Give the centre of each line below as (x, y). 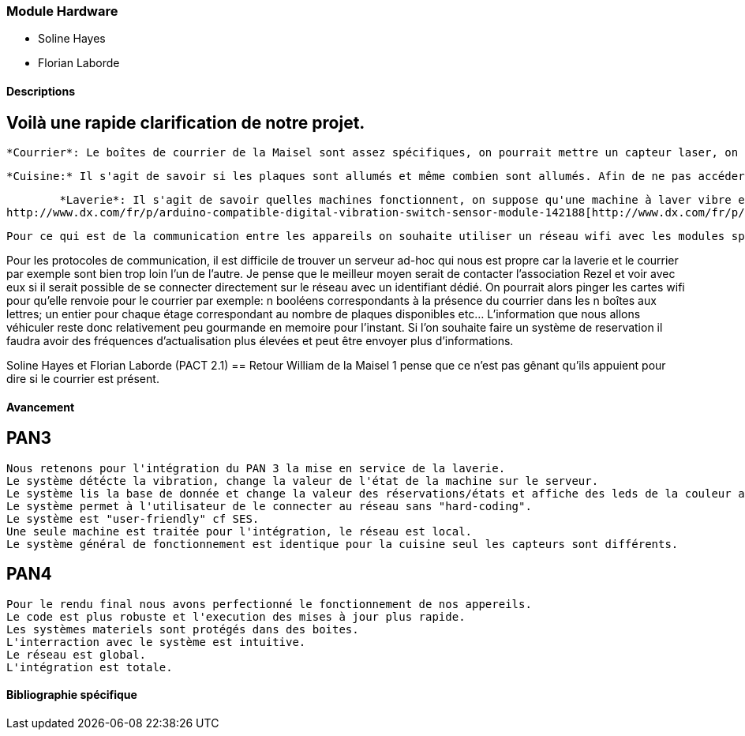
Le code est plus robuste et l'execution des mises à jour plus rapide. (236, 616)
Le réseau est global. (77, 654)
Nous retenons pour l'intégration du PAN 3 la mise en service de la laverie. (256, 468)
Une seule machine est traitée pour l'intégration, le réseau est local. (240, 531)
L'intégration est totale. (90, 667)
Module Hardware (62, 11)
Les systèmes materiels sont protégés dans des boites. (183, 629)
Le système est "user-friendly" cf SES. (133, 518)
